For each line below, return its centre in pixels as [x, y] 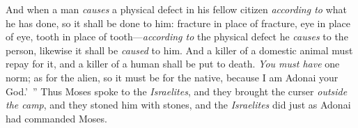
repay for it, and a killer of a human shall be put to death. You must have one [173, 64]
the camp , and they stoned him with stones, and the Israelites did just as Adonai [178, 105]
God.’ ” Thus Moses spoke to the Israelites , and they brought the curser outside [177, 91]
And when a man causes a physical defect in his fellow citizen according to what [176, 9]
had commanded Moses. [56, 118]
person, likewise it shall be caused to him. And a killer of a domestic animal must [179, 50]
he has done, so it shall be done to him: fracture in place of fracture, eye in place [178, 23]
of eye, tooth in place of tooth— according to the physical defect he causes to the [177, 37]
